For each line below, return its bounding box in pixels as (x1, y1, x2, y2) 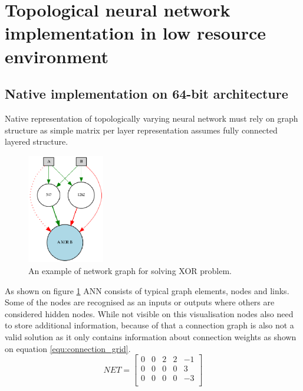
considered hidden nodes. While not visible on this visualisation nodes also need (5, 307, 294, 320)
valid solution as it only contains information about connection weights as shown (5, 330, 297, 343)
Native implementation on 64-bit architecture (5, 84, 288, 103)
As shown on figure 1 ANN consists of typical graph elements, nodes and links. (5, 284, 289, 296)
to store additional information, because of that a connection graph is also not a (5, 319, 294, 331)
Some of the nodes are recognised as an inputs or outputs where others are (5, 296, 275, 308)
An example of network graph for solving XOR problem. (28, 264, 232, 276)
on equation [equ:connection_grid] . (5, 342, 131, 354)
